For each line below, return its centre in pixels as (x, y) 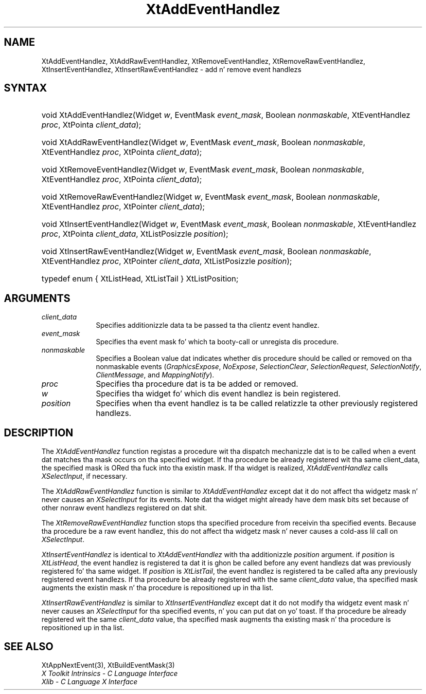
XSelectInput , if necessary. (84, 476)
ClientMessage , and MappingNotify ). (155, 375)
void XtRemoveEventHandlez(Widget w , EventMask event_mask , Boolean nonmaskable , (203, 170)
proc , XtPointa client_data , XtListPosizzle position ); (135, 234)
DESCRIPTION (39, 432)
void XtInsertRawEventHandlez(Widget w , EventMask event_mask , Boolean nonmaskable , (206, 252)
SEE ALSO (29, 646)
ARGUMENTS (37, 298)
